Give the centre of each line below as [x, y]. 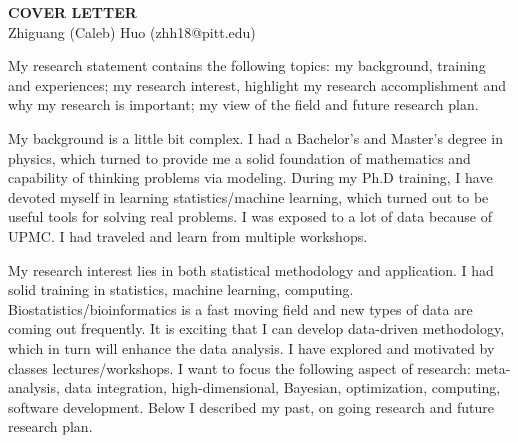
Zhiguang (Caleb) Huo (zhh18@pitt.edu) [132, 31]
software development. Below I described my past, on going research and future [251, 406]
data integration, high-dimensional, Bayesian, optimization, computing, [282, 387]
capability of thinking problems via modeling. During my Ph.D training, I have [250, 177]
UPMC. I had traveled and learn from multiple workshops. [188, 235]
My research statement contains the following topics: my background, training [247, 65]
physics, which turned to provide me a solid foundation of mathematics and [239, 157]
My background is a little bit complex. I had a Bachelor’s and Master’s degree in [255, 137]
